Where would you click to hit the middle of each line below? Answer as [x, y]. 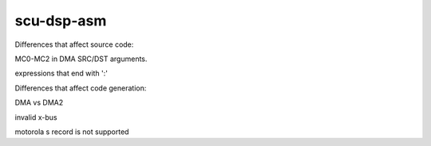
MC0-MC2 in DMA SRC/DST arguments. [81, 59]
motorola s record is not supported [72, 132]
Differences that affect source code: [74, 44]
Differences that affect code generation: [81, 88]
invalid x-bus [36, 117]
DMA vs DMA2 [39, 102]
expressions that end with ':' [61, 73]
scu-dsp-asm [61, 21]
